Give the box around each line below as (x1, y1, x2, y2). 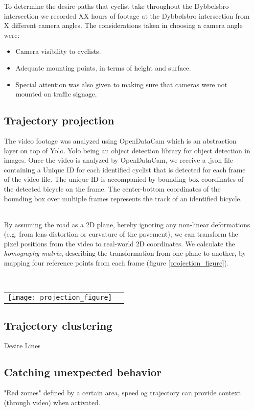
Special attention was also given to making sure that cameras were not (15, 79, 228, 89)
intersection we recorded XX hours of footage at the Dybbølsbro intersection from (4, 10, 250, 21)
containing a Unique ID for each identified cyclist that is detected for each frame (4, 164, 246, 174)
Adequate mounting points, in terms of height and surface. (15, 62, 191, 73)
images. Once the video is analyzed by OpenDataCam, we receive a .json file (4, 155, 233, 165)
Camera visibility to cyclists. (15, 46, 101, 56)
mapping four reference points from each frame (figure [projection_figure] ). (4, 258, 229, 268)
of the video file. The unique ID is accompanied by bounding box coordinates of (4, 174, 244, 184)
